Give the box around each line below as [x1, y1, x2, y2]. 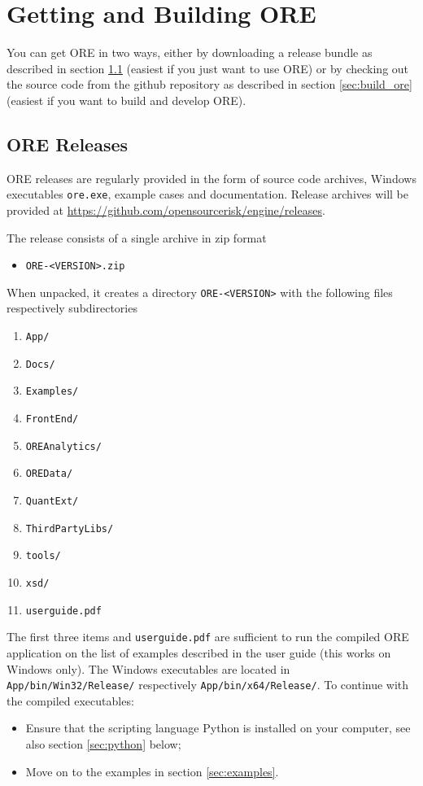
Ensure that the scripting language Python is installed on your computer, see [25, 719, 411, 736]
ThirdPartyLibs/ [25, 522, 114, 535]
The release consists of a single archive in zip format [7, 229, 267, 246]
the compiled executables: [7, 692, 134, 709]
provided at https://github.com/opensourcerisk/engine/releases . [7, 201, 325, 218]
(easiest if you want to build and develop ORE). [7, 91, 246, 108]
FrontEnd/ [25, 413, 79, 426]
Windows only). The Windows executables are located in [7, 660, 290, 677]
